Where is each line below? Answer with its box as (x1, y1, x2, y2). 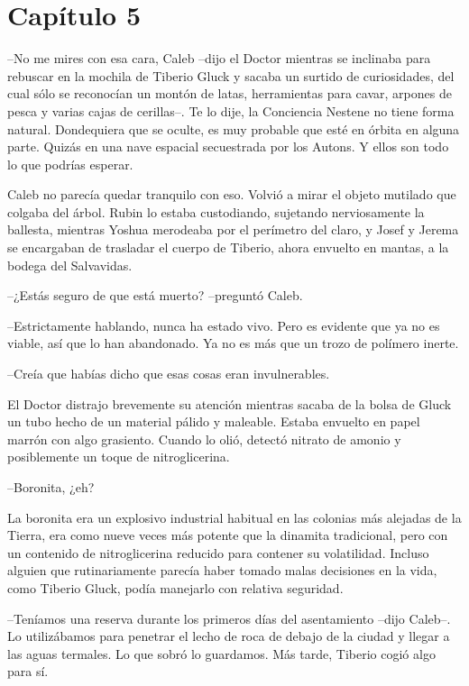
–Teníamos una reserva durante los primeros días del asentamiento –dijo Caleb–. (7, 608, 451, 627)
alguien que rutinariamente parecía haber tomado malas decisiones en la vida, (7, 561, 437, 580)
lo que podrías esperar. (7, 154, 133, 173)
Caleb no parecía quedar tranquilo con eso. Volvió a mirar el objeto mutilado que (7, 185, 456, 204)
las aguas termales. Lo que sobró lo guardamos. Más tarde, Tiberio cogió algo (7, 644, 436, 663)
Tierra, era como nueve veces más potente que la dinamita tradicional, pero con (7, 526, 448, 544)
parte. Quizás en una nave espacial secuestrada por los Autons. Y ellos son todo (7, 137, 449, 156)
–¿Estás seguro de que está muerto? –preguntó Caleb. (7, 286, 303, 305)
